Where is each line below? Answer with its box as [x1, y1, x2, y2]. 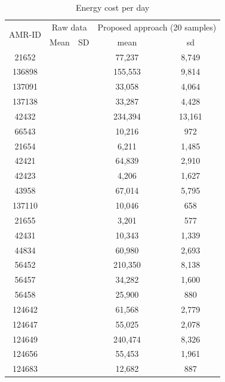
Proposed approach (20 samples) [97, 20, 217, 33]
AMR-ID [9, 28, 42, 41]
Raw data [51, 20, 87, 33]
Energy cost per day [75, 1, 150, 13]
